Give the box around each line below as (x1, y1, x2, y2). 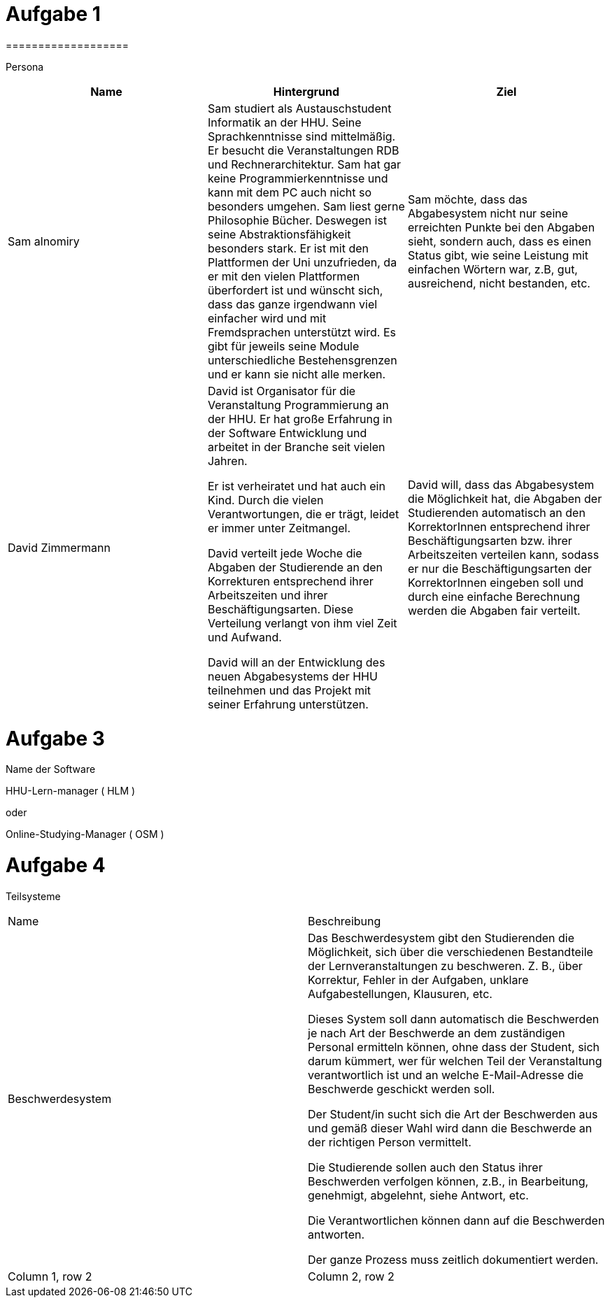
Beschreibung (308, 913, 381, 928)
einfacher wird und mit (207, 311, 327, 325)
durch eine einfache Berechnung (407, 589, 580, 604)
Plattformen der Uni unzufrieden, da (207, 255, 397, 269)
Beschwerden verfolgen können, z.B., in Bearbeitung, (308, 1174, 589, 1188)
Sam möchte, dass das (407, 192, 527, 206)
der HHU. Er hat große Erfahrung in (207, 411, 392, 426)
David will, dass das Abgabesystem (407, 477, 595, 492)
